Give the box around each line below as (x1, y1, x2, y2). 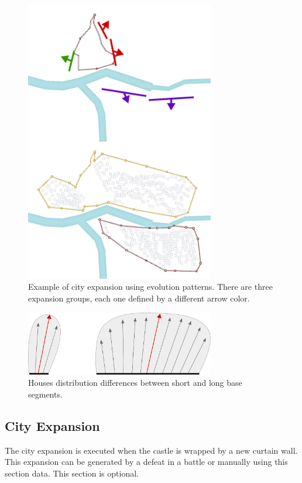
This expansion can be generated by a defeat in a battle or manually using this (5, 455, 288, 468)
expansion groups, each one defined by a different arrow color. (28, 292, 250, 304)
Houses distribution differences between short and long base (28, 376, 242, 389)
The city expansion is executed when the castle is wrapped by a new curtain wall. (5, 444, 298, 456)
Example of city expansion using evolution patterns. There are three (28, 280, 273, 293)
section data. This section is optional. (5, 467, 139, 479)
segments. (28, 388, 63, 400)
